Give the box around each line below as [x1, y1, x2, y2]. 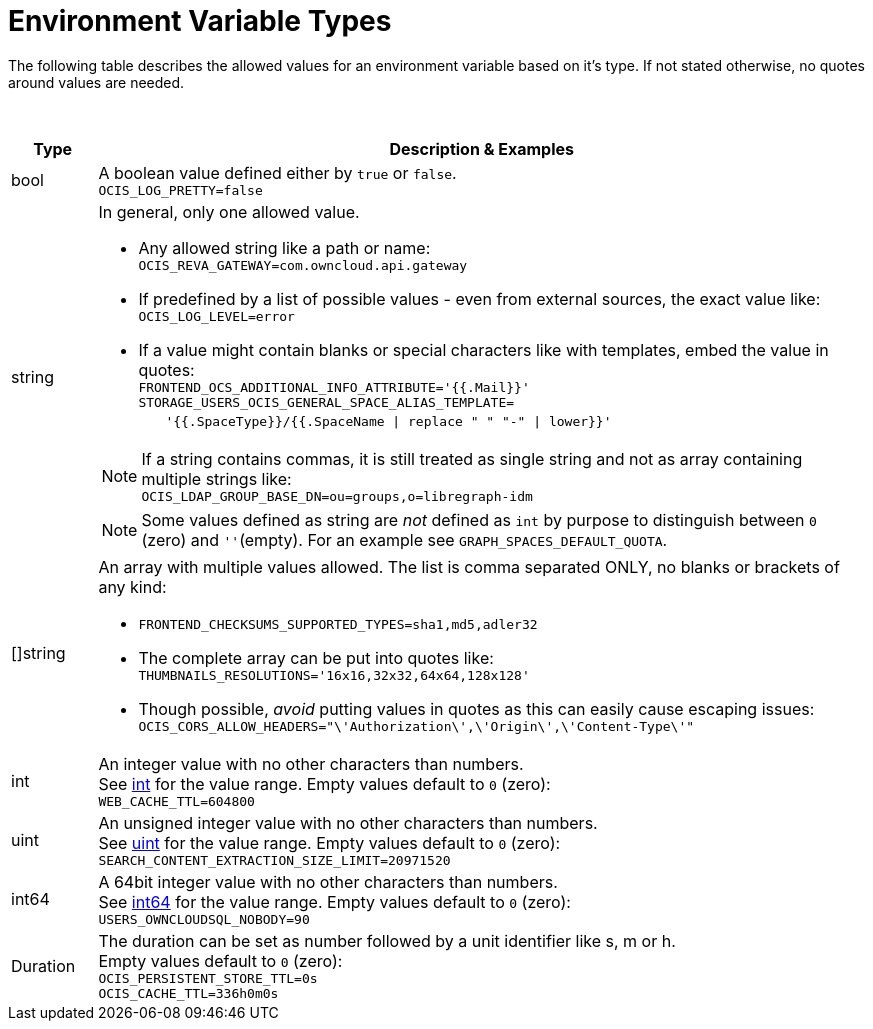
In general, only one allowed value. [98, 201, 360, 222]
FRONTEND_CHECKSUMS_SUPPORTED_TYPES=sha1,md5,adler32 [138, 616, 538, 632]
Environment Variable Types [8, 4, 392, 38]
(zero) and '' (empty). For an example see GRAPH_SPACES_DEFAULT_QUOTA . [141, 529, 668, 550]
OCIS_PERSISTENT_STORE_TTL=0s [98, 970, 318, 986]
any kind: [98, 576, 167, 597]
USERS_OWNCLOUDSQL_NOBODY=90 [98, 911, 310, 927]
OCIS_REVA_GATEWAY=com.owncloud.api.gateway [138, 257, 468, 273]
